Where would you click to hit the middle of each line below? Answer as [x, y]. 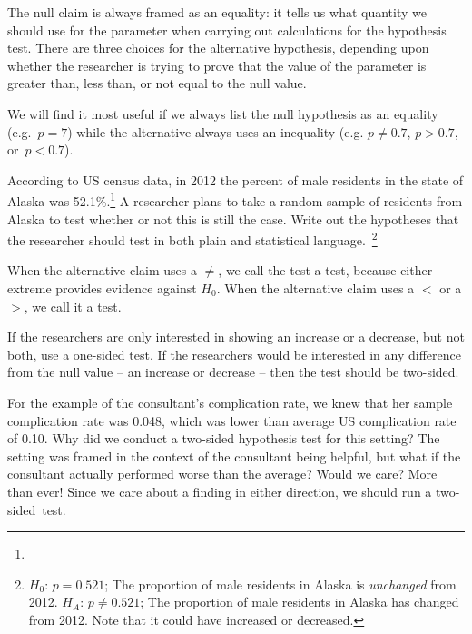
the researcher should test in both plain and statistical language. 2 [192, 238]
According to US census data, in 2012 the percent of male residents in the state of [236, 179]
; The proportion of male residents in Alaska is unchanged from [280, 584]
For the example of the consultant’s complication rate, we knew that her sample [230, 402]
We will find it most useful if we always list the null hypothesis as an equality [223, 113]
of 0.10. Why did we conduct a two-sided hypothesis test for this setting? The [224, 438]
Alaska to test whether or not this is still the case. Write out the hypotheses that [233, 218]
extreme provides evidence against [102, 288]
